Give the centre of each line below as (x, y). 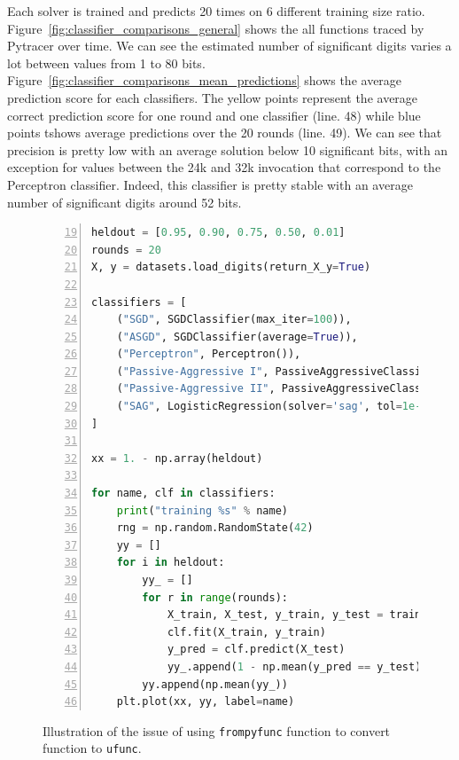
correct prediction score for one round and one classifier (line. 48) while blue (214, 115)
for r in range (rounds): (215, 597)
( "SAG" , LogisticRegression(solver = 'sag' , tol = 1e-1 (272, 407)
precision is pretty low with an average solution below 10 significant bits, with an (228, 149)
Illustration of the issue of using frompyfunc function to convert (217, 730)
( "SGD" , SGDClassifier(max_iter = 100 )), (234, 320)
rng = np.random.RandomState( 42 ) (215, 528)
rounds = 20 (126, 250)
